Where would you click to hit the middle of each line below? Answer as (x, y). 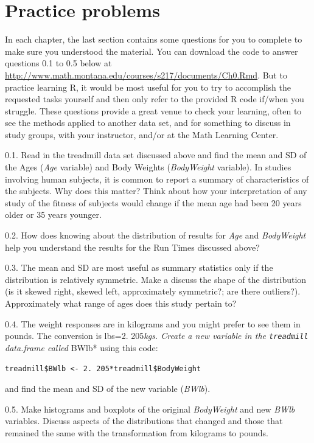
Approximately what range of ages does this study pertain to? (121, 303)
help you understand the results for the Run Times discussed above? (132, 247)
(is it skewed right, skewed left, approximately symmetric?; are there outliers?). (153, 291)
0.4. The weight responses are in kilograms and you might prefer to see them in (153, 323)
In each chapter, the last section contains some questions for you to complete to (154, 39)
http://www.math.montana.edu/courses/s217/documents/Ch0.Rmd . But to (146, 75)
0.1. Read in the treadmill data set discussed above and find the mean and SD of (156, 155)
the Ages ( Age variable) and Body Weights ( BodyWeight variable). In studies (148, 167)
